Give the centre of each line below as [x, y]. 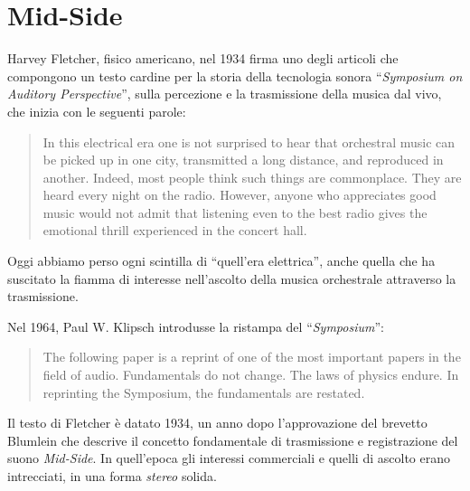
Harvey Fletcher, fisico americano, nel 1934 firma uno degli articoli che [203, 58]
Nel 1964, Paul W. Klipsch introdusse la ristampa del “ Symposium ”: [196, 326]
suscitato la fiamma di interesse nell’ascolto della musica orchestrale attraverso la [232, 278]
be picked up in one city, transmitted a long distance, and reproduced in [243, 160]
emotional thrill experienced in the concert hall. [175, 230]
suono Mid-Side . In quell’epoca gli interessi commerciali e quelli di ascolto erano [229, 458]
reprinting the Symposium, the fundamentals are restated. [204, 392]
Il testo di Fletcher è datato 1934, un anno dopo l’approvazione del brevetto [217, 423]
